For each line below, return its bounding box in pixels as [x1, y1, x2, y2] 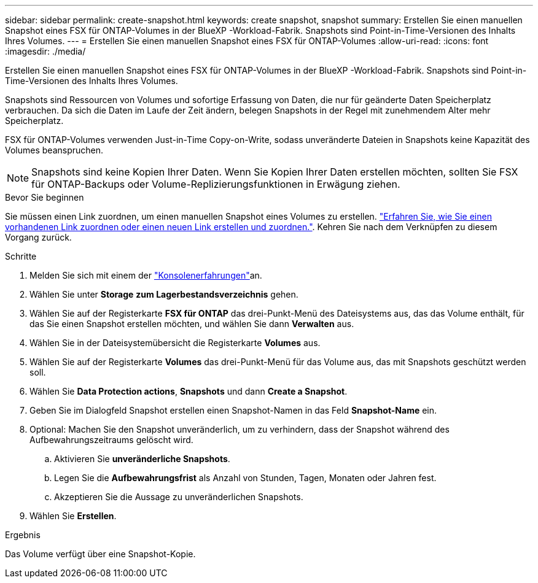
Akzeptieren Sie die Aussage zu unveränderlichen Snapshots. [54, 492, 303, 502]
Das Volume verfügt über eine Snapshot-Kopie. [5, 549, 196, 559]
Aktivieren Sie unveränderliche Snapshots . [54, 454, 230, 464]
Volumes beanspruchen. [5, 145, 104, 155]
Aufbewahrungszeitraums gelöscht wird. [29, 434, 193, 445]
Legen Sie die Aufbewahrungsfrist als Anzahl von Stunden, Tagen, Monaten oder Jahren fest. [54, 473, 437, 483]
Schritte [5, 251, 37, 261]
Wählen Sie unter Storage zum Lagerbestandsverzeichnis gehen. [29, 289, 298, 299]
